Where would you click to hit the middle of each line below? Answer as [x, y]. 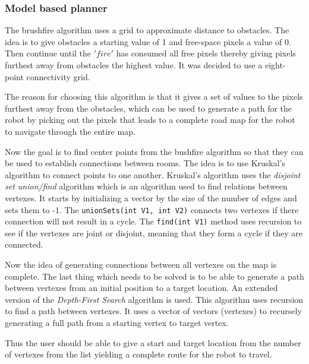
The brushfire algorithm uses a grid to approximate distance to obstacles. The [147, 30]
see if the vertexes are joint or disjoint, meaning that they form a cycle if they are [154, 232]
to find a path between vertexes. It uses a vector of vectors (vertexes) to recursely [153, 311]
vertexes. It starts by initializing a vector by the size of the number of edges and [151, 197]
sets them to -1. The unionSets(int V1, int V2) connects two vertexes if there [152, 209]
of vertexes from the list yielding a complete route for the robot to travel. [138, 354]
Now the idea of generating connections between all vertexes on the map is [141, 265]
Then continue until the [48, 53]
